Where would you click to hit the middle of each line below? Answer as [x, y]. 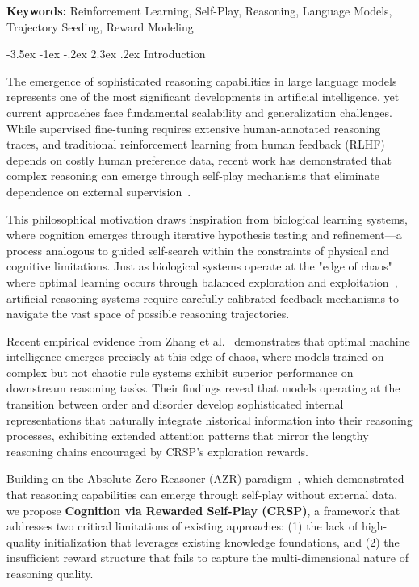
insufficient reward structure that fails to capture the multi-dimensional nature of [207, 558]
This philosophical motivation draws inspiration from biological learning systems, [207, 218]
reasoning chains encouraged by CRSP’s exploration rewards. [157, 451]
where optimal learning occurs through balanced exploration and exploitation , [202, 281]
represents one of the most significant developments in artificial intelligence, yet [203, 96]
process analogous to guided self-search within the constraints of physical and [198, 250]
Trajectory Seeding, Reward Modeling [100, 26]
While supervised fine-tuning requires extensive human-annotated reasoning [194, 128]
